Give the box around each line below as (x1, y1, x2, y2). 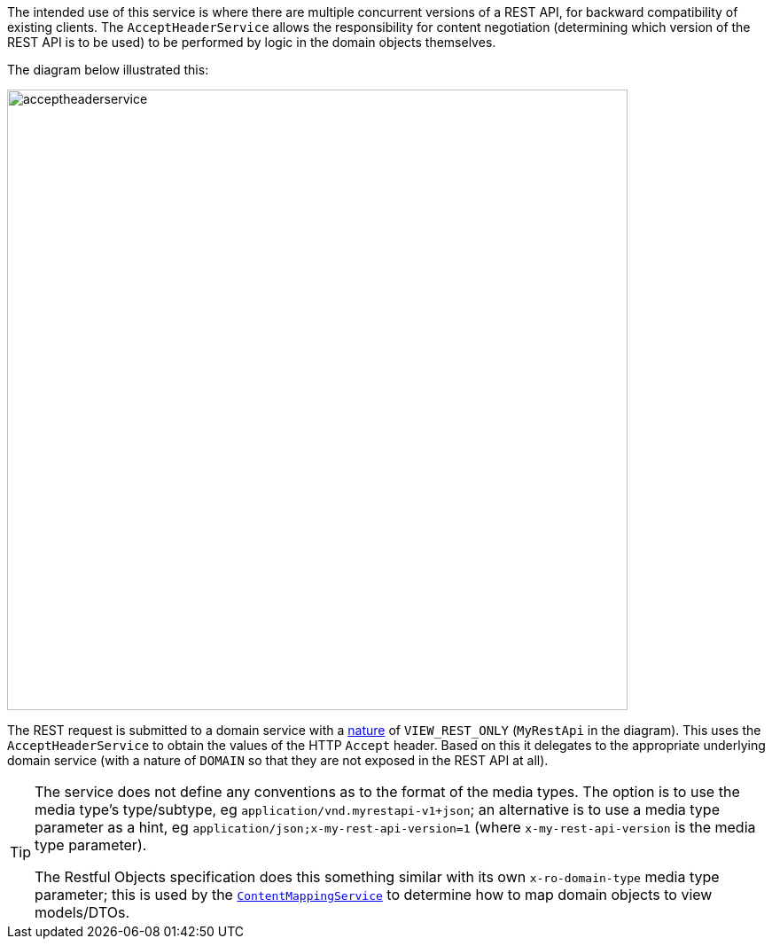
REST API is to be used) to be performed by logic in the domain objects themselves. (7, 35, 496, 50)
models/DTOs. (35, 903, 130, 921)
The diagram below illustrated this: (7, 62, 209, 77)
